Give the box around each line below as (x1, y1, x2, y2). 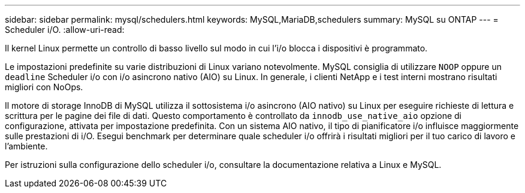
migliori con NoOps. (5, 82, 83, 92)
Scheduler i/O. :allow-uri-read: (5, 24, 125, 35)
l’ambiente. (5, 141, 48, 151)
